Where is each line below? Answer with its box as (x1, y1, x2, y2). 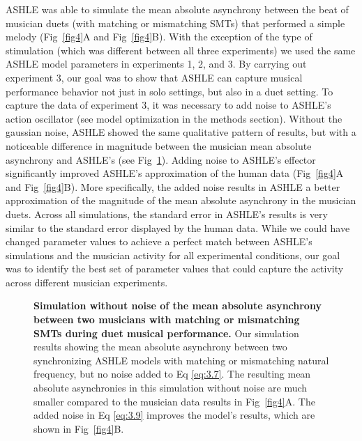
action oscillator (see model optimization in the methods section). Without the (6, 111, 342, 125)
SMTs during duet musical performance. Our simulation (33, 325, 299, 340)
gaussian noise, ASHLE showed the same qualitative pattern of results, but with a (6, 125, 356, 139)
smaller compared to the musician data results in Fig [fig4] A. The (33, 394, 315, 408)
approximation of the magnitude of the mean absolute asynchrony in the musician (6, 193, 356, 208)
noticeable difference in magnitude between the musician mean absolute (6, 138, 312, 153)
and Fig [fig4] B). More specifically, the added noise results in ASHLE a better (6, 179, 340, 194)
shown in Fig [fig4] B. (33, 421, 124, 435)
